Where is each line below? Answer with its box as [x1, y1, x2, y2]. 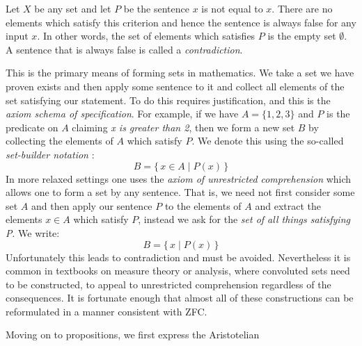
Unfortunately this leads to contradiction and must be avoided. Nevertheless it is [6, 249, 351, 264]
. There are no [271, 1, 333, 15]
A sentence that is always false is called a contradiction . [6, 42, 243, 56]
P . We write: [6, 225, 60, 240]
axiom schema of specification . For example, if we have [6, 106, 239, 121]
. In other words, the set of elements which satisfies [37, 28, 255, 43]
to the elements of [164, 198, 242, 213]
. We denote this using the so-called [191, 133, 344, 148]
